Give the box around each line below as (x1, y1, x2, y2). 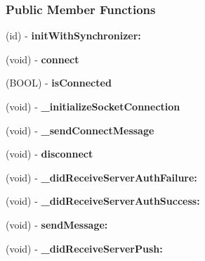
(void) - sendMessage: (6, 217, 108, 231)
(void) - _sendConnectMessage (6, 122, 154, 137)
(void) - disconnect (6, 146, 93, 161)
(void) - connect (6, 51, 79, 66)
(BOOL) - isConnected (6, 75, 112, 90)
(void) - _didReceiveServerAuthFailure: (6, 170, 197, 184)
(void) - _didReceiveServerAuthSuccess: (6, 193, 200, 208)
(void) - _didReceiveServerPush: (6, 241, 163, 255)
